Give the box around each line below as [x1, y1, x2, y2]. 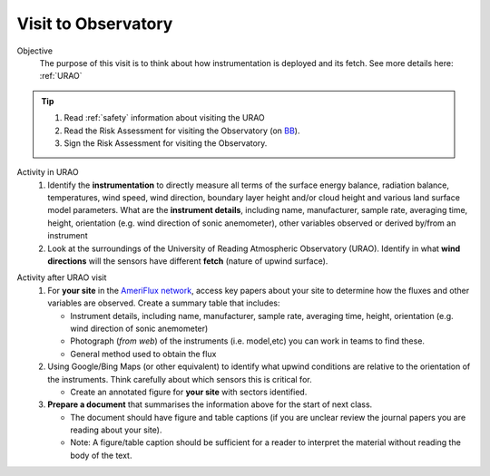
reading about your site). [70, 424, 162, 435]
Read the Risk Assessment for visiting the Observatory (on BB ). [64, 125, 300, 136]
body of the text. [70, 450, 132, 461]
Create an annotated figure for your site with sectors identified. [70, 386, 308, 397]
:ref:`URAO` [39, 71, 83, 82]
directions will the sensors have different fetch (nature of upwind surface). [47, 256, 328, 267]
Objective [16, 45, 54, 56]
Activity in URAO [16, 167, 79, 178]
